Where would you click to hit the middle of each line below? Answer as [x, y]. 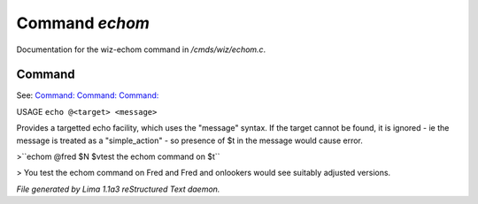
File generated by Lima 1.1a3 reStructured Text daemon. [118, 189]
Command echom [83, 23]
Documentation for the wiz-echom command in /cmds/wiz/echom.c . [141, 49]
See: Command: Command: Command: [88, 95]
